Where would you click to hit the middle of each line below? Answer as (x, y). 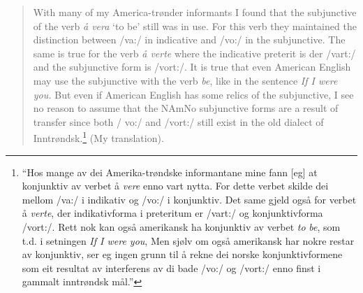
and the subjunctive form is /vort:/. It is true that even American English (192, 67)
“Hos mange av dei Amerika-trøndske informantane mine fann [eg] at (170, 172)
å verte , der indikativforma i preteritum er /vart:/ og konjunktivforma (172, 213)
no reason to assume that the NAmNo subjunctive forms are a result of (186, 108)
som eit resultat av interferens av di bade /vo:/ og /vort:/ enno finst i (171, 267)
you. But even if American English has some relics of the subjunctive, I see (193, 94)
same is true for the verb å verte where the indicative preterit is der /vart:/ (194, 53)
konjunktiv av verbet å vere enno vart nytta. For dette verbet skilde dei (175, 186)
